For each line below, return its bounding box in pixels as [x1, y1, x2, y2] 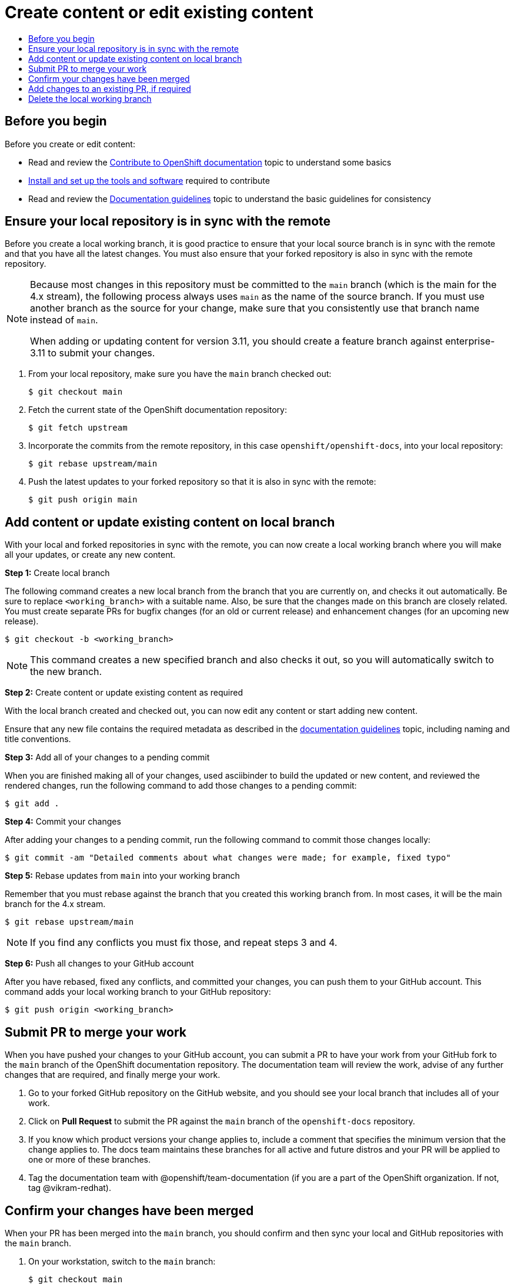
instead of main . [30, 314, 98, 326]
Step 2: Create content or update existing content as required [5, 687, 243, 698]
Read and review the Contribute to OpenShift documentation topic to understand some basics [28, 157, 392, 167]
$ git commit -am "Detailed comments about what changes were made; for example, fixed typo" [5, 853, 451, 863]
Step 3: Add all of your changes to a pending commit [5, 752, 210, 763]
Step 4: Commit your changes [5, 816, 121, 827]
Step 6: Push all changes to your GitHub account [5, 958, 194, 969]
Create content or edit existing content [5, 2, 313, 22]
